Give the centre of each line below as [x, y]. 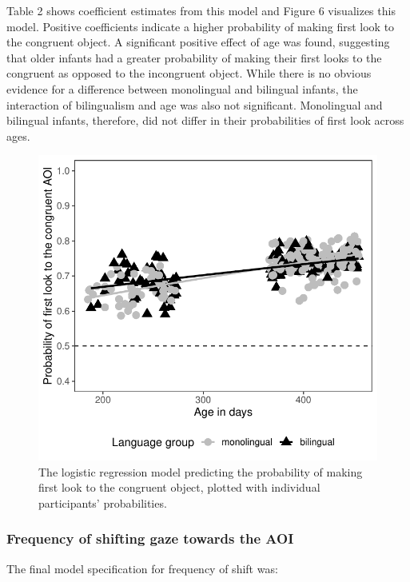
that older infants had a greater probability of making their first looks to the [194, 57]
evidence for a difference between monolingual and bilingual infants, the [182, 88]
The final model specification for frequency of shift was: [142, 568]
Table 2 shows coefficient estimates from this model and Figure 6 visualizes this [201, 10]
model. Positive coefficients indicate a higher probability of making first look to [201, 26]
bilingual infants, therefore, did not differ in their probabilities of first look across [205, 120]
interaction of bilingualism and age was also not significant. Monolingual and [195, 104]
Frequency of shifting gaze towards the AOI [150, 538]
